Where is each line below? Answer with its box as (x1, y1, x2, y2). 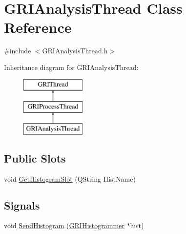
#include (4, 46, 31, 56)
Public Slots (4, 150, 66, 165)
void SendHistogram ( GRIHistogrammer (4, 220, 124, 231)
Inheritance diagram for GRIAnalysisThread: (4, 62, 139, 72)
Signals (4, 197, 40, 212)
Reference (4, 17, 72, 37)
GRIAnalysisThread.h (42, 46, 108, 56)
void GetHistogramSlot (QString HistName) (4, 173, 136, 184)
